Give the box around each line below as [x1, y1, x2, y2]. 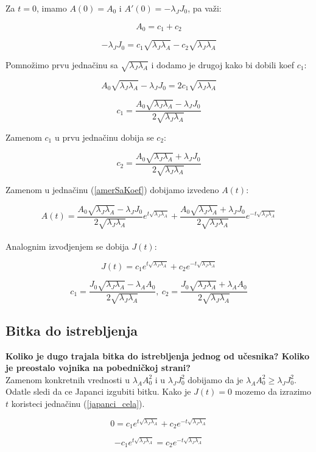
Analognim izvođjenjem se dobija [5, 239, 129, 252]
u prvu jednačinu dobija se [54, 130, 154, 143]
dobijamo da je [188, 373, 244, 386]
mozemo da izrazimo [234, 385, 311, 398]
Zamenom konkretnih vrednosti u [5, 373, 130, 386]
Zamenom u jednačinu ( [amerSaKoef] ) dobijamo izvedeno [5, 183, 219, 196]
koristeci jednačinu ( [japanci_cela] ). [11, 397, 145, 410]
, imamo [36, 2, 67, 14]
